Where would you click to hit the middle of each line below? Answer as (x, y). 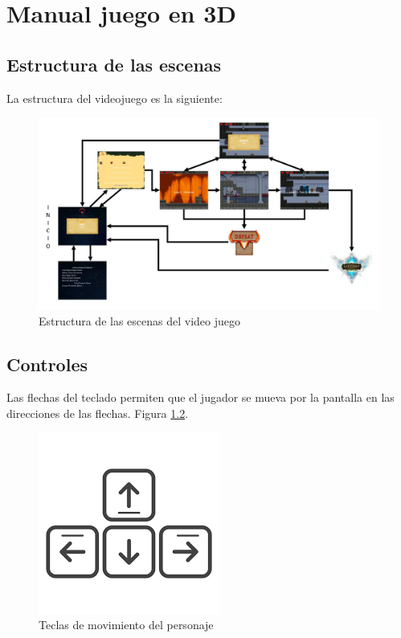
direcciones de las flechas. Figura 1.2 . (98, 413)
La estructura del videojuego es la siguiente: (115, 98)
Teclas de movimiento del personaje (126, 625)
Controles (47, 364)
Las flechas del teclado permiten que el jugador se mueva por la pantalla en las (200, 397)
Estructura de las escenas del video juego (140, 320)
